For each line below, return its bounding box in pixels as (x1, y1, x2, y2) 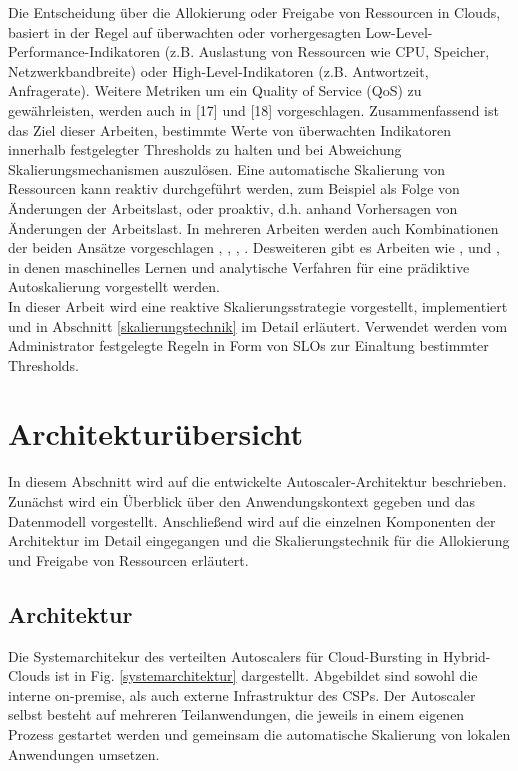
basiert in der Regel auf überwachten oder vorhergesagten (8, 21, 361, 42)
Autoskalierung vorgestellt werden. (8, 276, 220, 297)
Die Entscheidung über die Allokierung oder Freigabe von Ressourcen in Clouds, (8, 2, 501, 22)
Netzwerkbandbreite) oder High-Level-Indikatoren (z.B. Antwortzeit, (8, 60, 429, 81)
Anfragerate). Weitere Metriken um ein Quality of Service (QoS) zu (8, 80, 422, 101)
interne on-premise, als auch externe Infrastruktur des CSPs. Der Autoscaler (8, 684, 476, 705)
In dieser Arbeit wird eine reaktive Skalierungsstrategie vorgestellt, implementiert (8, 295, 508, 316)
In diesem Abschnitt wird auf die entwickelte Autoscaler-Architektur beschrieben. (8, 471, 507, 492)
